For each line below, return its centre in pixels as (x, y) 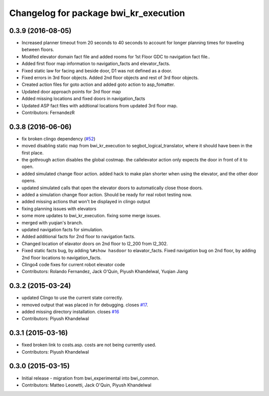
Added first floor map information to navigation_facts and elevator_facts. (96, 64)
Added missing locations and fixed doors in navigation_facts (83, 99)
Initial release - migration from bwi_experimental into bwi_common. (90, 378)
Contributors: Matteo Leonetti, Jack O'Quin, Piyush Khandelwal (86, 385)
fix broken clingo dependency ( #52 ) (59, 139)
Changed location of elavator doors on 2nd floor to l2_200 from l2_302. (95, 243)
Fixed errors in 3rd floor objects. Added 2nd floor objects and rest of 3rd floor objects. (110, 78)
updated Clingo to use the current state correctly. (72, 298)
